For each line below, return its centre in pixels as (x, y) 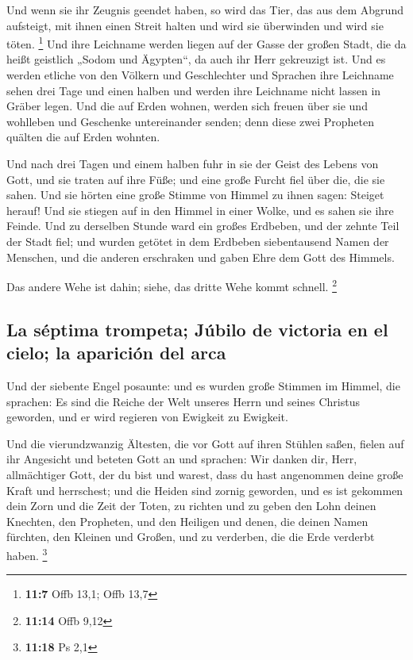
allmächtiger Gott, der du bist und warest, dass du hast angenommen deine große (205, 474)
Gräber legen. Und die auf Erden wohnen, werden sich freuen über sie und (187, 106)
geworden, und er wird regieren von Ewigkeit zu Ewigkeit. (147, 417)
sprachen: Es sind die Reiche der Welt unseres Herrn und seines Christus (183, 401)
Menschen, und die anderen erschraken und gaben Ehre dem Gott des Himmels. (201, 257)
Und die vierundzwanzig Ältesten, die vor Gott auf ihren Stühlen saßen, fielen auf (205, 443)
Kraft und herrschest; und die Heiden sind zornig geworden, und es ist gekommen (205, 490)
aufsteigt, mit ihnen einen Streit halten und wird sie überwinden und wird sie (195, 25)
